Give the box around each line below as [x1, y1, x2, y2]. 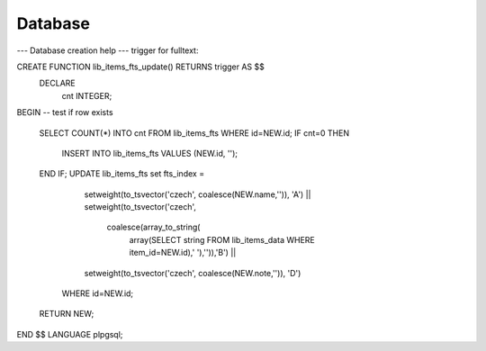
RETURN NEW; [39, 309, 94, 319]
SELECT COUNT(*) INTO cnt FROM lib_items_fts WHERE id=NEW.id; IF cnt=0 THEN [39, 127, 350, 139]
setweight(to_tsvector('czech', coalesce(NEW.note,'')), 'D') [84, 267, 301, 278]
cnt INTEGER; [61, 90, 112, 101]
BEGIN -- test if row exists [16, 107, 113, 118]
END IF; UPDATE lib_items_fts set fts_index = [39, 168, 205, 179]
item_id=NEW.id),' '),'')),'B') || [129, 247, 237, 258]
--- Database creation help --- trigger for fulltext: [16, 45, 199, 56]
